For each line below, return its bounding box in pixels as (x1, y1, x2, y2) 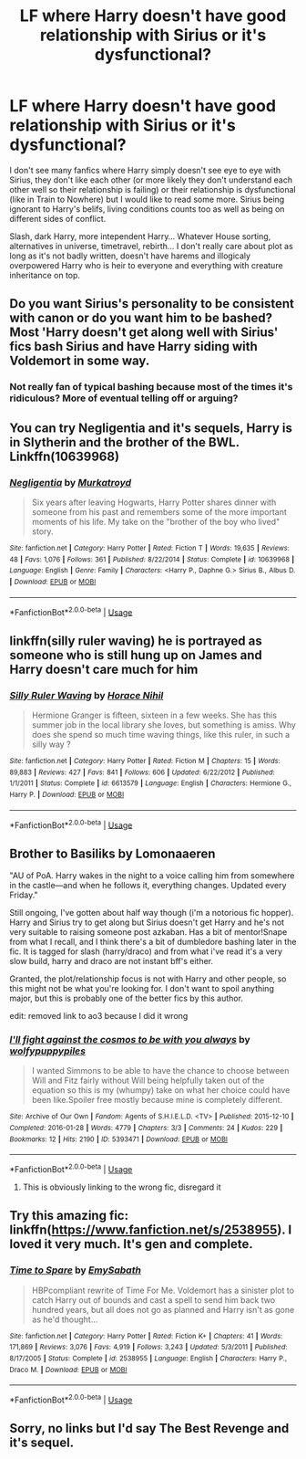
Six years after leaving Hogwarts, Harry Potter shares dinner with (31, 497, 277, 508)
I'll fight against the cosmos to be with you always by (9, 1033, 250, 1045)
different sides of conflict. (9, 213, 107, 224)
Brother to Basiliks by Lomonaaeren (9, 845, 216, 861)
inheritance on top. (9, 269, 80, 280)
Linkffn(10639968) (9, 448, 120, 464)
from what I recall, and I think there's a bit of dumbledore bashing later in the (9, 937, 297, 947)
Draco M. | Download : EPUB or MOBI (9, 1365, 127, 1374)
